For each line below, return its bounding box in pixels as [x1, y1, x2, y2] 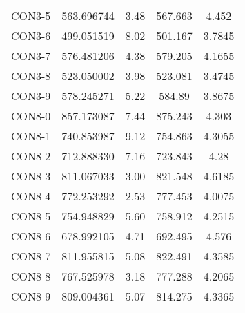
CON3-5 [11, 8, 51, 23]
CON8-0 [11, 108, 51, 124]
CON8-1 [11, 128, 51, 144]
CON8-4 [11, 188, 51, 204]
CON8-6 [11, 228, 51, 244]
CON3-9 [11, 88, 51, 104]
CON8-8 [11, 268, 51, 284]
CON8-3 [11, 168, 51, 184]
